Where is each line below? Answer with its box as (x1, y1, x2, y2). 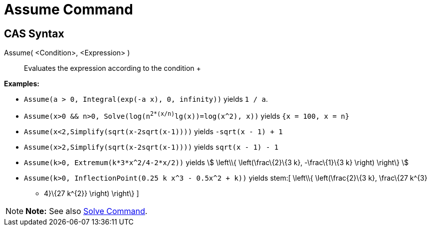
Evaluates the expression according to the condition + (24, 64, 201, 73)
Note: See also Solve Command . (25, 206, 148, 216)
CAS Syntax (4, 27, 64, 40)
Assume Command (4, 1, 133, 18)
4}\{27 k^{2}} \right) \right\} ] (44, 189, 139, 198)
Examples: (4, 79, 39, 88)
